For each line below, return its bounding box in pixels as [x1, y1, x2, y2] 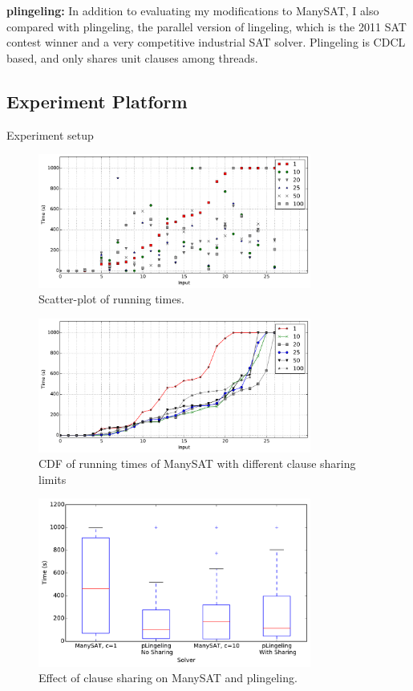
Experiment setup [6, 126, 94, 143]
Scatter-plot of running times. [38, 291, 184, 307]
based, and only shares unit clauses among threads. [6, 49, 258, 66]
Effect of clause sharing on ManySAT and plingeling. [38, 669, 298, 686]
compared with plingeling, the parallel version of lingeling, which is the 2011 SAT [6, 18, 407, 35]
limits [38, 470, 67, 487]
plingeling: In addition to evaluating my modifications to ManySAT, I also [6, 2, 379, 18]
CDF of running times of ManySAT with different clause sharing [38, 455, 356, 472]
